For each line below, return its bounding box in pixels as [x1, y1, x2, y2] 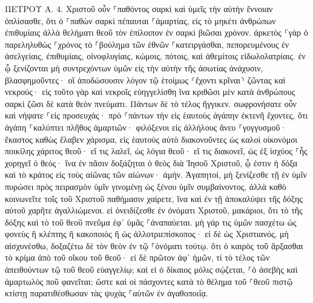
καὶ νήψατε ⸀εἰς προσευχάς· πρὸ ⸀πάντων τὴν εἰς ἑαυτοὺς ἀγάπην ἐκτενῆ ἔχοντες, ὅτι [5, 109, 308, 122]
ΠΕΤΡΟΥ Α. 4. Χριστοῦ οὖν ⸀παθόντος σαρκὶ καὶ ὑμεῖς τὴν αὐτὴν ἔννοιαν [5, 2, 273, 15]
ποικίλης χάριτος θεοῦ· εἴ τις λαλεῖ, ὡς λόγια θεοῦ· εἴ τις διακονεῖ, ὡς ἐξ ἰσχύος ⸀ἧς [5, 145, 308, 157]
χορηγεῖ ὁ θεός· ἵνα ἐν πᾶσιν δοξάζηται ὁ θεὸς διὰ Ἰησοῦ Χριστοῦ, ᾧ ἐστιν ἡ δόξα [5, 156, 298, 169]
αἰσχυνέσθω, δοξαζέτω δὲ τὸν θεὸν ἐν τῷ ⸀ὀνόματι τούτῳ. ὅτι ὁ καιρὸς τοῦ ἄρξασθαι [5, 239, 303, 252]
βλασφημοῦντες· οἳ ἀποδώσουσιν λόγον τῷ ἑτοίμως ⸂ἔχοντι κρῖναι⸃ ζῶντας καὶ [5, 73, 286, 86]
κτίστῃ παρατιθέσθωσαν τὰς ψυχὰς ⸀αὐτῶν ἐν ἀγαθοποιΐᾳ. [5, 287, 208, 299]
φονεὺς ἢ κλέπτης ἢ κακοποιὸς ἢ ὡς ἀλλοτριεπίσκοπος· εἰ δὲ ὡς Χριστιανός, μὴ [5, 227, 289, 240]
